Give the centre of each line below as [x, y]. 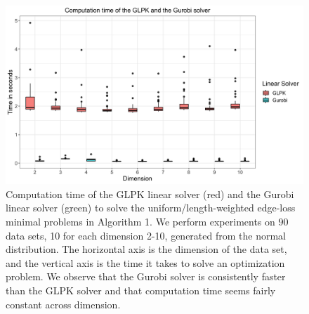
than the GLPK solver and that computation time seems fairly [141, 290]
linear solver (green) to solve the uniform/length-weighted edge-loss [151, 208]
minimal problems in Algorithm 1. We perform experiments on [140, 222]
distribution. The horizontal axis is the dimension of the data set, [146, 249]
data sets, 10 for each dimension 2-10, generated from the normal [146, 235]
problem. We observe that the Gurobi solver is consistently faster [146, 276]
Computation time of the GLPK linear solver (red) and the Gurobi [150, 194]
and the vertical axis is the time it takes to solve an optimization [145, 262]
